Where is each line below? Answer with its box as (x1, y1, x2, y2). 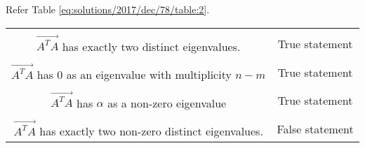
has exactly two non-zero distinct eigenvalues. (39, 122, 263, 139)
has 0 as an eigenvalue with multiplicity (36, 66, 232, 82)
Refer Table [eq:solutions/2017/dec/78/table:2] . (6, 2, 210, 16)
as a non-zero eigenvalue (107, 94, 227, 111)
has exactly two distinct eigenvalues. (62, 38, 241, 54)
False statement (277, 120, 354, 137)
